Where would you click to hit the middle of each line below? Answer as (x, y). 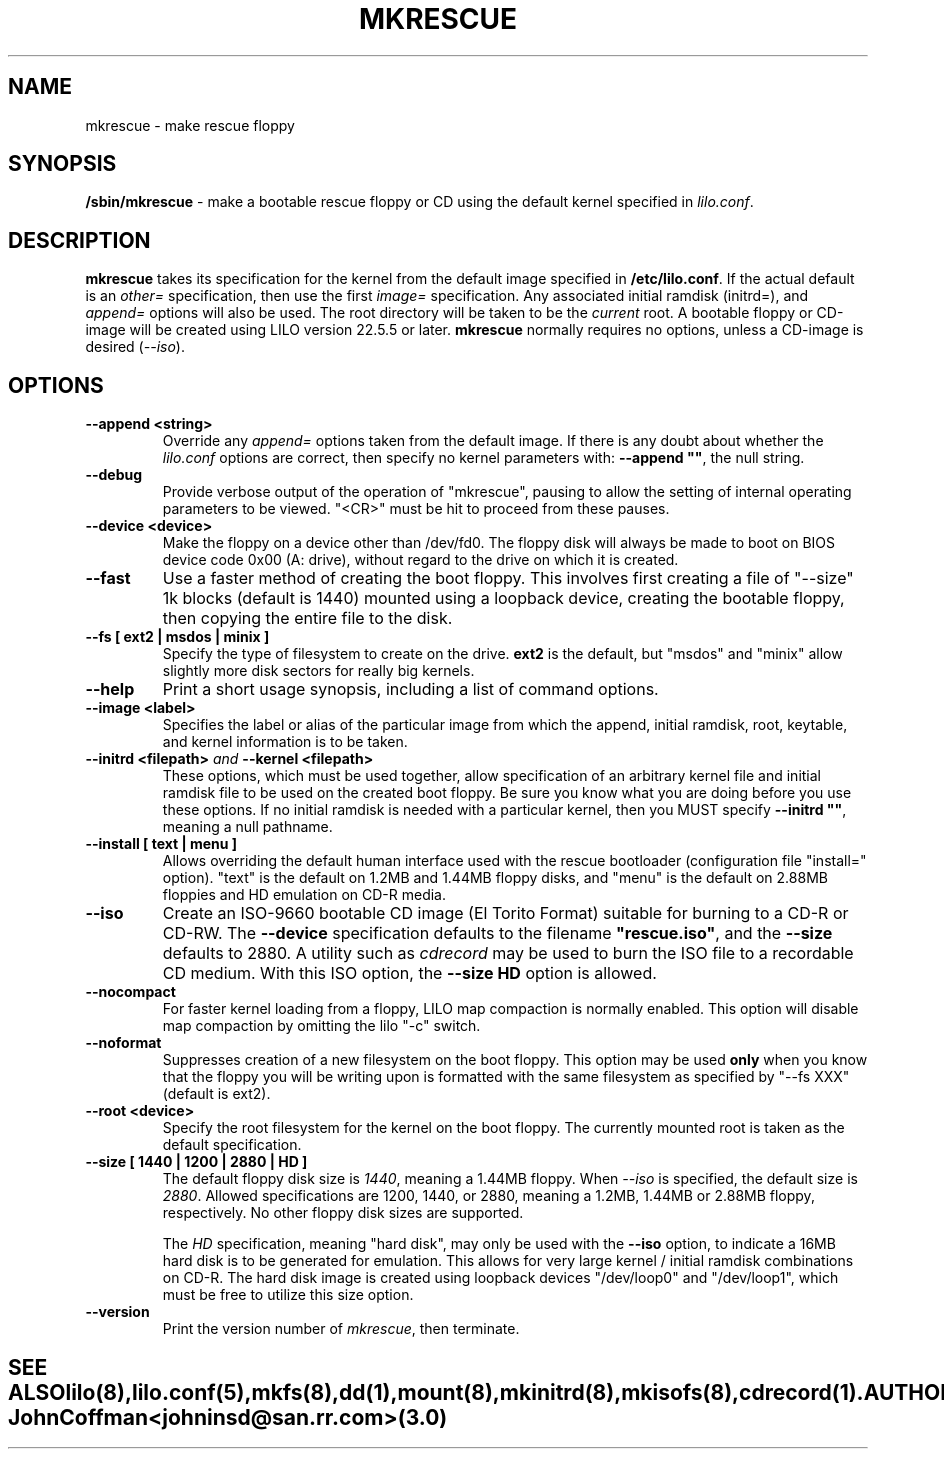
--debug (114, 475)
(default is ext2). (216, 1094)
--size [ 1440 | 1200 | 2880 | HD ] (196, 1162)
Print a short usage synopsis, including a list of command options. (410, 689)
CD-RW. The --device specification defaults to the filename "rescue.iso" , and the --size (497, 933)
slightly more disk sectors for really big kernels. (318, 671)
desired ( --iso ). (135, 347)
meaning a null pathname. (247, 827)
